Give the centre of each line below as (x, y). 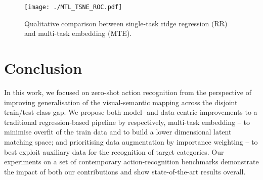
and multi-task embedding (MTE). (78, 33)
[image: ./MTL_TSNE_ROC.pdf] (73, 7)
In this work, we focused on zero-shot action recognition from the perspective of (128, 92)
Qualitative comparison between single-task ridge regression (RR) (126, 23)
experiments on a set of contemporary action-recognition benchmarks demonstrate (131, 162)
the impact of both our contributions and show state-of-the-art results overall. (125, 171)
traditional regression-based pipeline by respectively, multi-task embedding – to (127, 122)
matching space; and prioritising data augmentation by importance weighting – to (131, 141)
